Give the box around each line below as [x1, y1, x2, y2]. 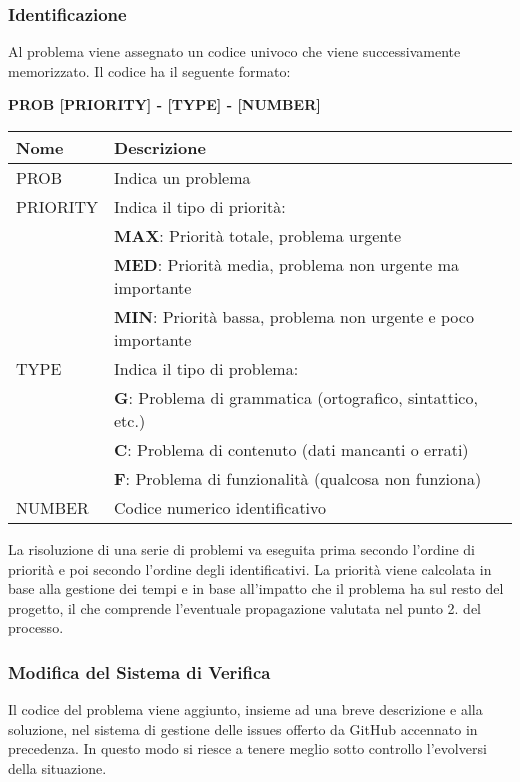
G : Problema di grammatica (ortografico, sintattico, [114, 386, 478, 409]
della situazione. [8, 757, 107, 778]
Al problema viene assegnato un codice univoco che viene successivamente [8, 41, 461, 62]
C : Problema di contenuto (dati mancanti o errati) [114, 438, 469, 461]
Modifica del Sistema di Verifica [8, 659, 271, 684]
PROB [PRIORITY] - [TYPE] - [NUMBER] [8, 94, 321, 115]
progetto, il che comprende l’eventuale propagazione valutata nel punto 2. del [8, 597, 482, 618]
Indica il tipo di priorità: [114, 195, 286, 218]
